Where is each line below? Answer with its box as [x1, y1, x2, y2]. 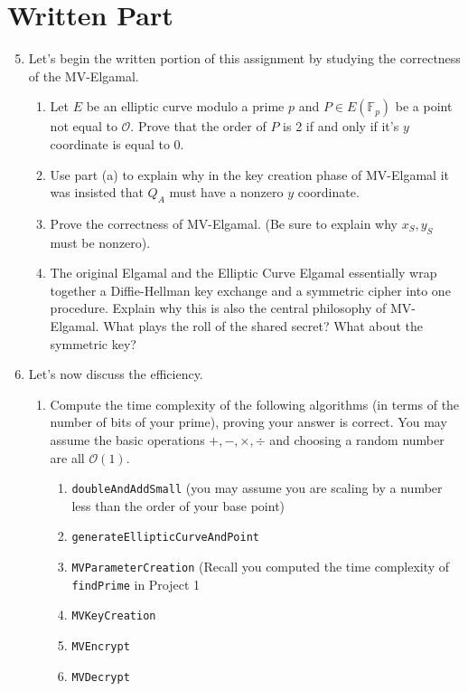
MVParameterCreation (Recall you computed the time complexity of [71, 557, 450, 576]
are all [50, 448, 85, 467]
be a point [395, 97, 453, 116]
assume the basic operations [50, 431, 205, 450]
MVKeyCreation [71, 610, 156, 623]
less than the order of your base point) [71, 496, 285, 515]
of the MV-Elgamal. [28, 66, 139, 85]
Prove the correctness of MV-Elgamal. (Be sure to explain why [50, 213, 398, 232]
